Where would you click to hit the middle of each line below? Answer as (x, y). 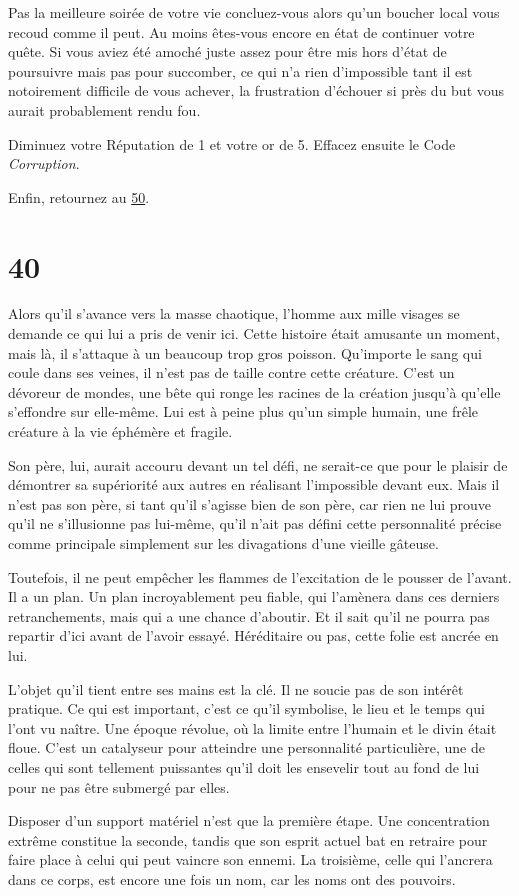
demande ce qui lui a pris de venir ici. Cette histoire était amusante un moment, (254, 333)
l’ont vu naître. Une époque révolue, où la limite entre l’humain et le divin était (252, 727)
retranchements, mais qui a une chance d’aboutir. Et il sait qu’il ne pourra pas (249, 615)
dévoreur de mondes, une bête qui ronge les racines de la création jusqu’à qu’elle (254, 391)
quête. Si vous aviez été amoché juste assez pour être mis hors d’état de (227, 51)
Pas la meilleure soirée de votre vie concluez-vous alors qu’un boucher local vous (254, 12)
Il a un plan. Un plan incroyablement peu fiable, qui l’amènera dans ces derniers (254, 596)
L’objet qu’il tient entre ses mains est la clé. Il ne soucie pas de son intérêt (236, 688)
